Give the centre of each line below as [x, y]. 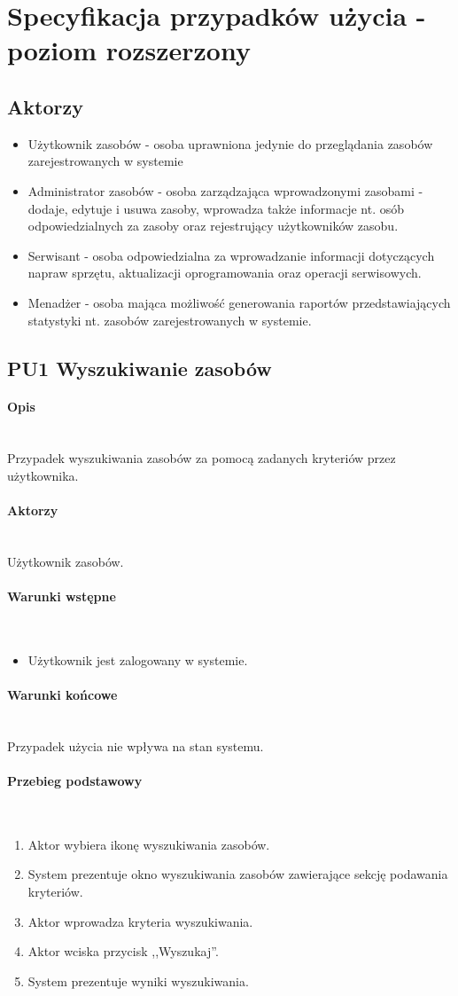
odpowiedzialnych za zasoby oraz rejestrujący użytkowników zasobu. [213, 226]
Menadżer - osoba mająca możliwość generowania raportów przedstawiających [239, 302]
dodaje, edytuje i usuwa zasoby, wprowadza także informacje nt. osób [216, 208]
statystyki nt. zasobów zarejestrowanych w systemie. [170, 320]
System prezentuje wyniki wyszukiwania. [138, 980]
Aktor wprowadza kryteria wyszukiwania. [140, 921]
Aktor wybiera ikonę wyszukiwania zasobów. [149, 844]
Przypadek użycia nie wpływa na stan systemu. [136, 745]
